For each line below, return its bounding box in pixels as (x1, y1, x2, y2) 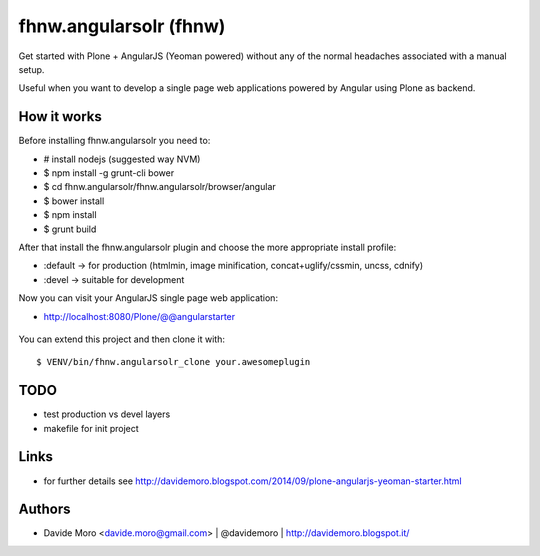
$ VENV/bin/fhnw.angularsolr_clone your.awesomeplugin (36, 356, 311, 368)
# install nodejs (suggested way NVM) (43, 153, 201, 165)
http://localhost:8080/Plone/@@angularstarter (43, 310, 236, 322)
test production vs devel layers (43, 408, 171, 420)
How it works (18, 108, 102, 125)
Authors (18, 501, 71, 518)
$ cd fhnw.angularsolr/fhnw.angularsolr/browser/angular (43, 181, 277, 193)
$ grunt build (43, 223, 97, 235)
